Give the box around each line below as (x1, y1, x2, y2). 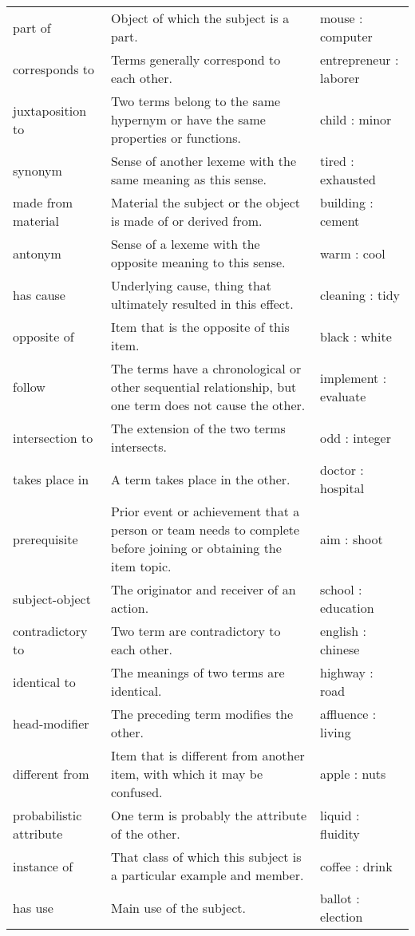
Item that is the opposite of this (110, 318, 290, 336)
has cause (13, 285, 65, 304)
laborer (320, 69, 360, 87)
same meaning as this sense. (110, 170, 267, 188)
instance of (13, 856, 73, 875)
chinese (320, 640, 360, 658)
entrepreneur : (320, 50, 399, 69)
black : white (320, 326, 392, 346)
